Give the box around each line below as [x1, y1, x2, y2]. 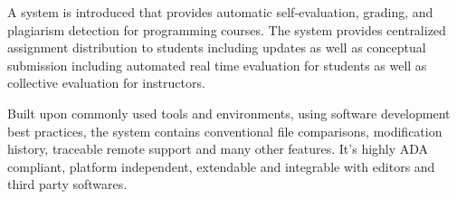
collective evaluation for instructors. [7, 73, 205, 92]
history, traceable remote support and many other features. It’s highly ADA [7, 139, 429, 158]
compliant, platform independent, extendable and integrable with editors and [7, 156, 435, 175]
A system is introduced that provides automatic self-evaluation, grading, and [7, 3, 433, 21]
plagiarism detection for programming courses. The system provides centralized [7, 20, 446, 39]
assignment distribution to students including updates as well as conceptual [7, 38, 426, 57]
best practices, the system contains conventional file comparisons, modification [7, 121, 443, 140]
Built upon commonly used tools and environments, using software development [7, 103, 451, 122]
